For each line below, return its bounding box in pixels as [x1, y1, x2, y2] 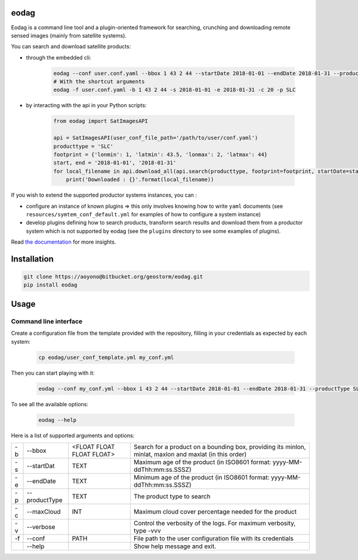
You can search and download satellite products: [11, 43, 131, 50]
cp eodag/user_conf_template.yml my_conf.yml [38, 354, 174, 360]
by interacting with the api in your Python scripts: [26, 102, 147, 109]
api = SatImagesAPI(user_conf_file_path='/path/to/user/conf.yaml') [53, 135, 258, 141]
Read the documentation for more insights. [11, 238, 116, 245]
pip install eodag [23, 282, 78, 288]
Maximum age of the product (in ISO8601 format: [133, 458, 271, 466]
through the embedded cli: [26, 54, 92, 61]
